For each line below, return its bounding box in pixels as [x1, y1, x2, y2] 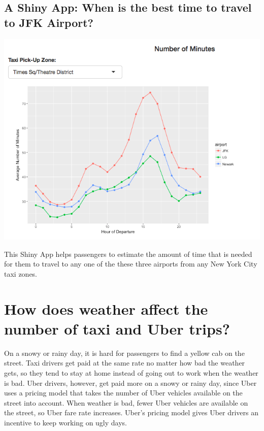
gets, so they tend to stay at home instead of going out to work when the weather [4, 368, 258, 378]
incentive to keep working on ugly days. [4, 417, 127, 427]
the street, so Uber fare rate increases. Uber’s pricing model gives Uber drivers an [4, 407, 259, 418]
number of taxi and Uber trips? [4, 318, 230, 339]
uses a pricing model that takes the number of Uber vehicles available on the [4, 387, 243, 398]
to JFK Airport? [4, 14, 93, 30]
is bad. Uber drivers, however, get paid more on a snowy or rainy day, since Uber [4, 377, 257, 388]
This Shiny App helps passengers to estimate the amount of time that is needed [4, 248, 252, 259]
